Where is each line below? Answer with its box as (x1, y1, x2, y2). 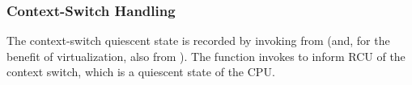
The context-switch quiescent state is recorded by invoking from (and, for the (6, 32, 390, 49)
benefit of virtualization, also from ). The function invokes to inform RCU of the (6, 47, 406, 64)
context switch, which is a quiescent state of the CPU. (6, 63, 275, 80)
